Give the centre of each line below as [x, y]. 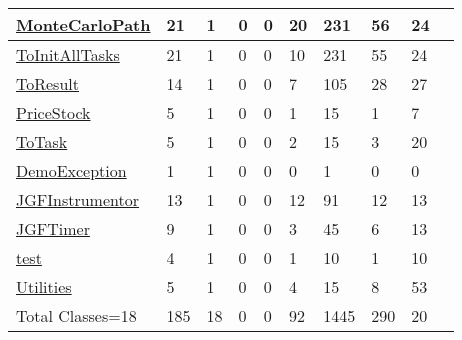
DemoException [71, 170]
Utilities [44, 286]
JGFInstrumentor [77, 199]
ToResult [47, 83]
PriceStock [53, 112]
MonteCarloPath [83, 24]
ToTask [42, 141]
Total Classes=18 [76, 315]
